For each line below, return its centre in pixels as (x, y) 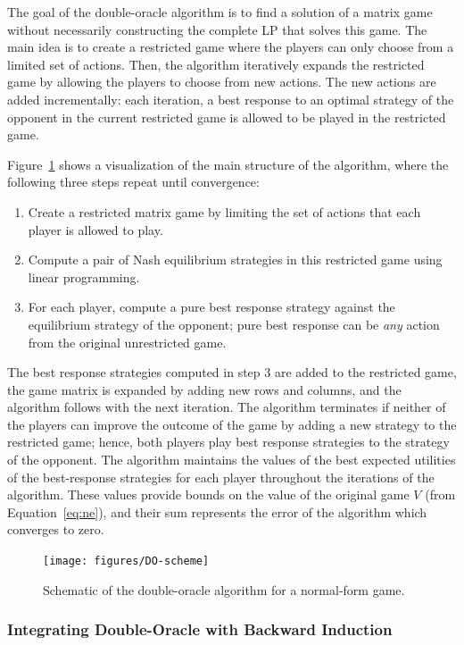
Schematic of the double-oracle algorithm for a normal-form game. (224, 589)
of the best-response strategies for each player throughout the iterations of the (221, 477)
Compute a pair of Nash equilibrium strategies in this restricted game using (235, 260)
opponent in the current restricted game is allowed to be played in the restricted (227, 117)
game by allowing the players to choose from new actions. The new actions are (222, 82)
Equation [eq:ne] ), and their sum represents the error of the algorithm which (217, 511)
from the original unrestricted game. (127, 342)
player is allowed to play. (95, 229)
